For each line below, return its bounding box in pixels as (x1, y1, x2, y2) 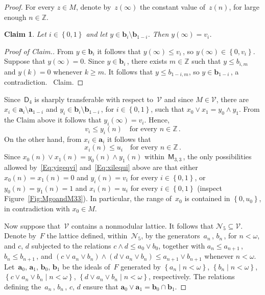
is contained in (184, 193, 230, 204)
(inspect (197, 182, 222, 193)
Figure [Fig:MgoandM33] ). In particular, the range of (4, 193, 172, 204)
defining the (4, 281, 41, 291)
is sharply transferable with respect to (34, 93, 154, 104)
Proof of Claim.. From (4, 45, 74, 56)
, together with (158, 240, 205, 251)
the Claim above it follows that (4, 114, 102, 125)
